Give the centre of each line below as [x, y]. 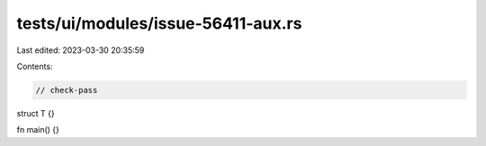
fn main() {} [38, 130]
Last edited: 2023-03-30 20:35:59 [81, 50]
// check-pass [67, 90]
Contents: [35, 66]
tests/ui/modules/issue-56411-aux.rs [159, 23]
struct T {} [36, 113]
